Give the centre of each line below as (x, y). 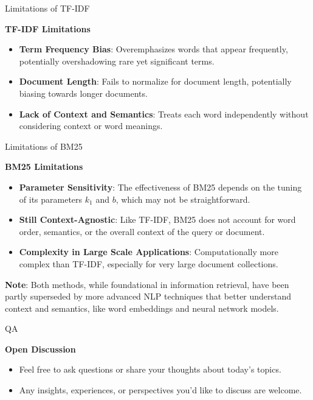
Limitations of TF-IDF (47, 8)
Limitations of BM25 (44, 146)
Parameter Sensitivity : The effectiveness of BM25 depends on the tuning (160, 187)
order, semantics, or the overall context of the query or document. (142, 231)
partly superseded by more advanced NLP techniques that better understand (148, 296)
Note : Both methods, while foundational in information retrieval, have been (147, 284)
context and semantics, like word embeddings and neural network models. (142, 308)
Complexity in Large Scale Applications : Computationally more (149, 252)
